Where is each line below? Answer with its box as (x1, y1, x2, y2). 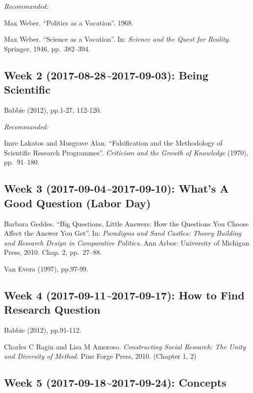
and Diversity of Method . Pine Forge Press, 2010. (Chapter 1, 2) (4, 351, 197, 361)
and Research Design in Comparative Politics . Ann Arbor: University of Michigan (4, 237, 249, 247)
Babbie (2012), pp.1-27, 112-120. (4, 104, 101, 115)
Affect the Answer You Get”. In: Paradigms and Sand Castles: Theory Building (4, 228, 241, 238)
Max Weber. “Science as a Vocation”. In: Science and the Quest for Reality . (4, 34, 230, 44)
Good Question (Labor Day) (4, 195, 151, 210)
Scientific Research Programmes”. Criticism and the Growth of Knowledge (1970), (4, 147, 249, 157)
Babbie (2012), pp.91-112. (4, 325, 81, 335)
